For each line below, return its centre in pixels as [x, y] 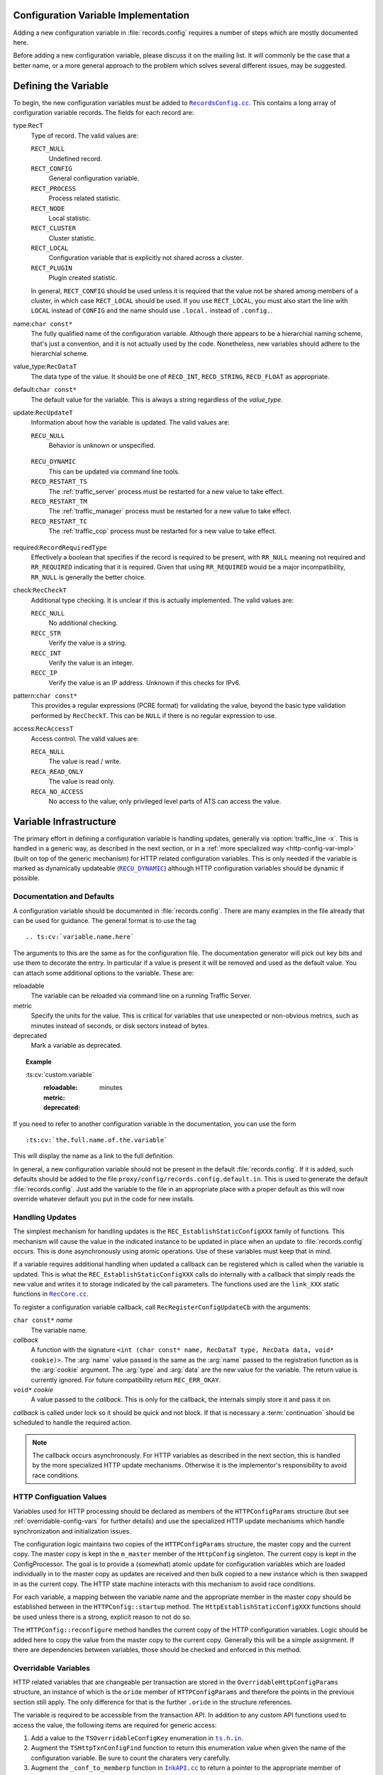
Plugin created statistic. [83, 278]
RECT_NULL [48, 149]
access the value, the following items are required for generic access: [115, 1725]
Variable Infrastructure [65, 821]
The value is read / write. [85, 761]
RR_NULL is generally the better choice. [88, 577]
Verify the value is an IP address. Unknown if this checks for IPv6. [145, 682]
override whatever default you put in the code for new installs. [104, 1198]
